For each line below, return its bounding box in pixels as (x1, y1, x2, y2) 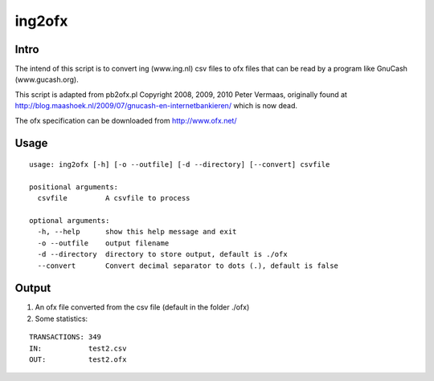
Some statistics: (35, 314, 88, 323)
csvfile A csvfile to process (37, 193, 190, 203)
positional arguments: (29, 182, 119, 192)
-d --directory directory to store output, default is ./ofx (37, 249, 289, 259)
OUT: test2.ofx (29, 355, 127, 364)
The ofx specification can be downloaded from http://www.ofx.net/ (14, 116, 237, 125)
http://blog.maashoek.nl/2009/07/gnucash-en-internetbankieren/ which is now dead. (14, 101, 297, 111)
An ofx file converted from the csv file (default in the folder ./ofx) (35, 302, 250, 312)
